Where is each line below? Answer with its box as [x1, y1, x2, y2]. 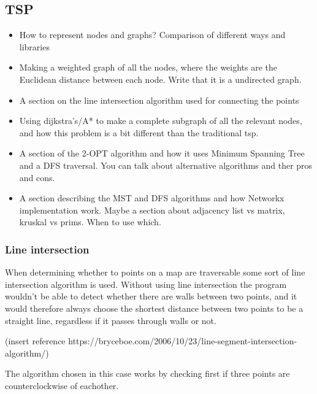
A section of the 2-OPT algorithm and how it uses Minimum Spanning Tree [19, 147, 305, 160]
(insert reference [5, 334, 66, 347]
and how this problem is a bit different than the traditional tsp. [19, 126, 259, 139]
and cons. [19, 171, 55, 183]
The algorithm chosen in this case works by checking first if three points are [5, 367, 290, 380]
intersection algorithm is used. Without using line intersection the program [5, 277, 287, 290]
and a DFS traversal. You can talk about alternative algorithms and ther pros [19, 158, 313, 171]
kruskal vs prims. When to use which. [19, 215, 161, 228]
